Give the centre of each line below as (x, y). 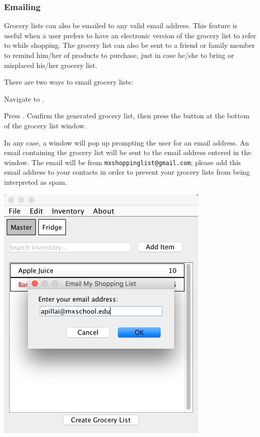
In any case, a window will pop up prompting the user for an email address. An (126, 142)
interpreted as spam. (36, 182)
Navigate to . (24, 98)
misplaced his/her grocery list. (51, 65)
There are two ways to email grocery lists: (69, 82)
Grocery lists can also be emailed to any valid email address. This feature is (121, 25)
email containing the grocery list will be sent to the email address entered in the (128, 152)
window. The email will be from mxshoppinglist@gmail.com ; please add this (123, 162)
